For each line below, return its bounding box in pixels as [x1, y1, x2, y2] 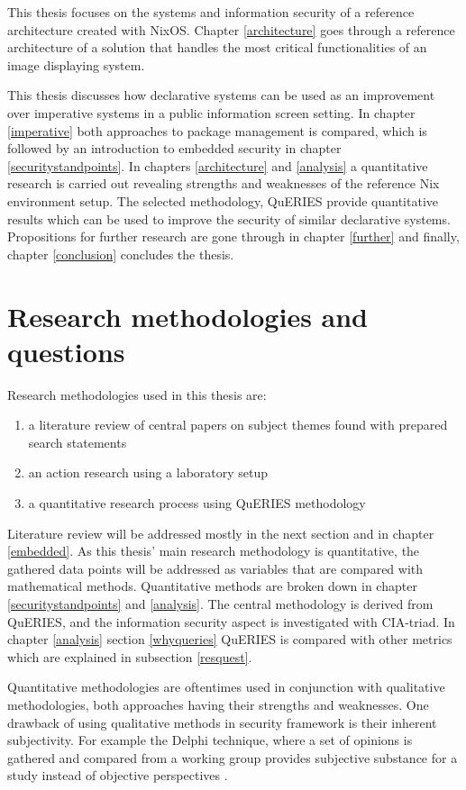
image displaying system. [7, 55, 145, 74]
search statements [28, 432, 127, 451]
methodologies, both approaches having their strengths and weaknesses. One [7, 695, 429, 713]
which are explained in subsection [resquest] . [7, 647, 252, 666]
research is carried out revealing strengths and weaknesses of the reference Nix [7, 174, 440, 193]
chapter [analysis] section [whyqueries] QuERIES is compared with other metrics [7, 630, 452, 649]
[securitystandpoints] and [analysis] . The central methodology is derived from [7, 594, 434, 613]
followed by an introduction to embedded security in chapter [7, 139, 342, 158]
